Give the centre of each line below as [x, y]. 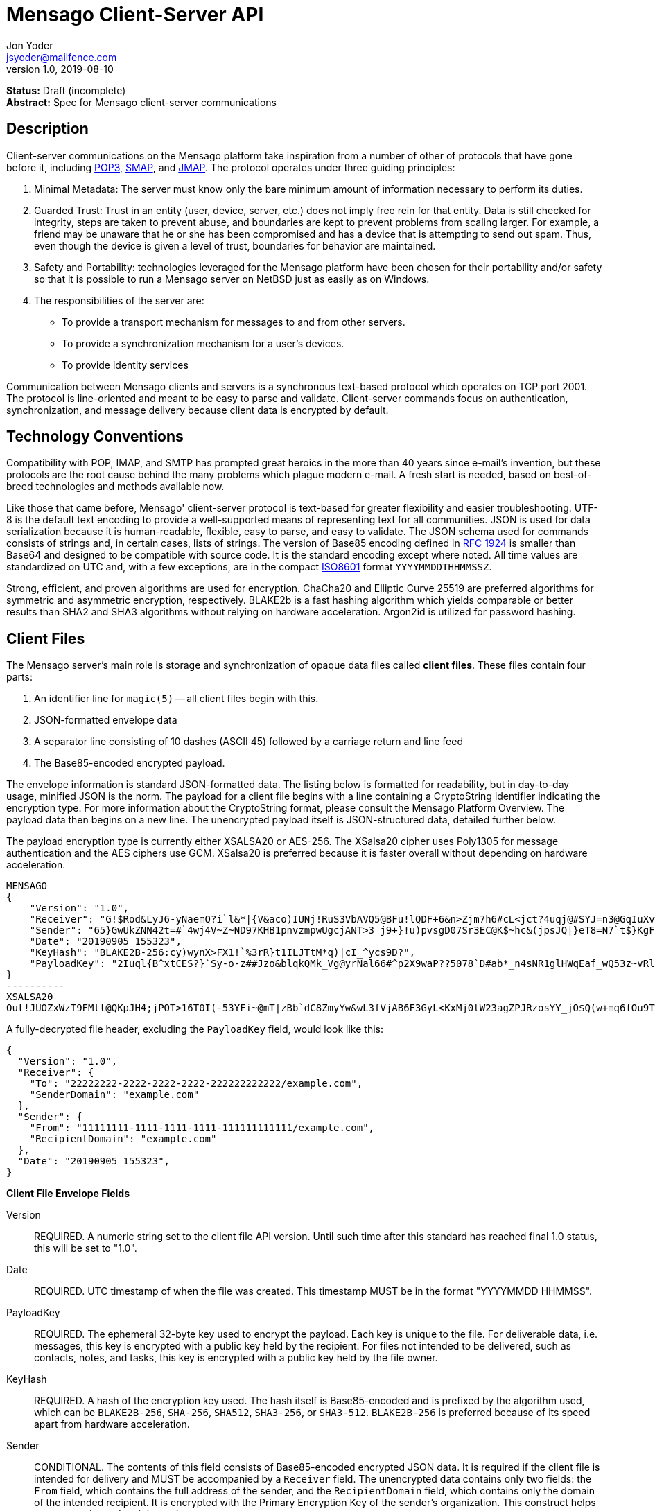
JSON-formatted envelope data [106, 720]
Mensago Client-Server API [135, 15]
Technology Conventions [95, 437]
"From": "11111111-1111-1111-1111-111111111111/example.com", [202, 1128]
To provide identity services [125, 365]
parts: [19, 677]
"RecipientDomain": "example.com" [123, 1139]
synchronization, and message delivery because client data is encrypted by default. [198, 410]
